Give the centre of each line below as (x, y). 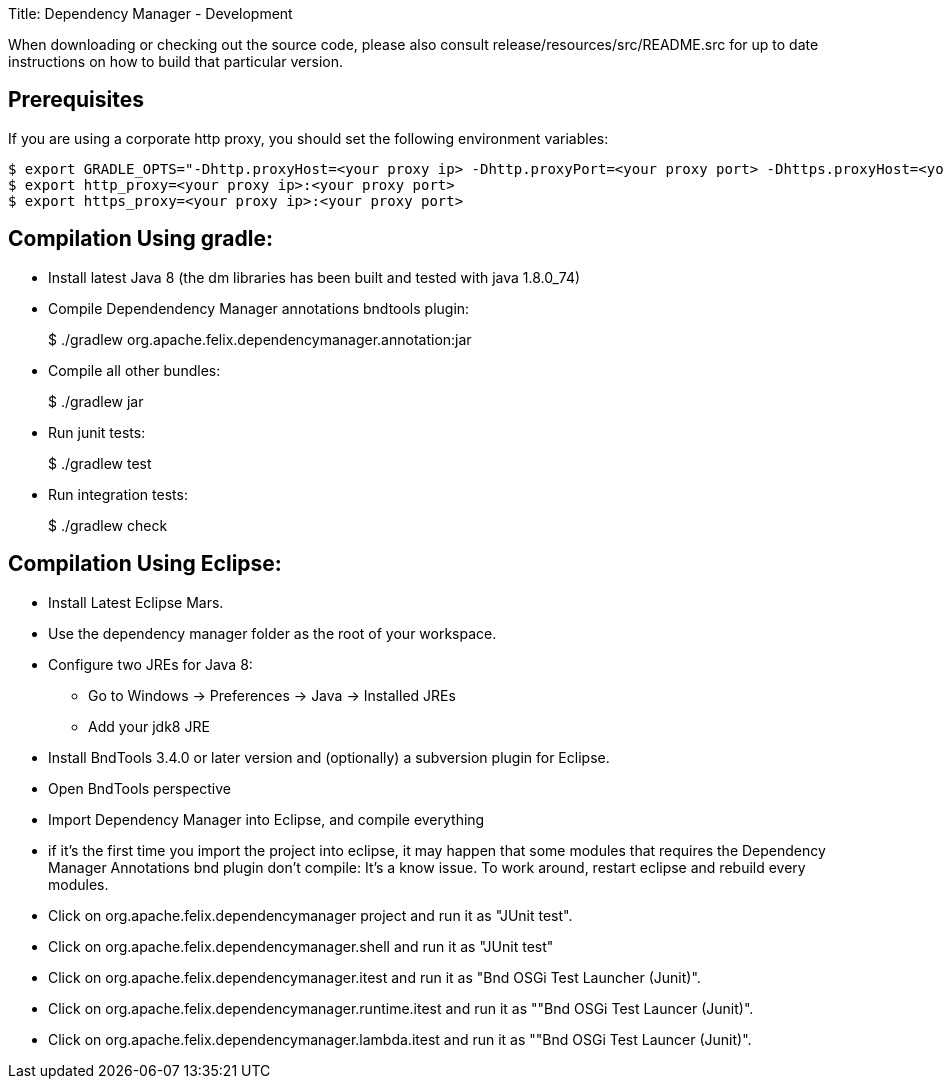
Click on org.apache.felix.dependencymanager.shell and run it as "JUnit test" (301, 946)
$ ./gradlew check (108, 525)
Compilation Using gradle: (141, 239)
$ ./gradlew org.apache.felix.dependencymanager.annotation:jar (260, 339)
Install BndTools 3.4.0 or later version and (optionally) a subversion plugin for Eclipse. (329, 757)
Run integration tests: (118, 494)
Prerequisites (76, 100)
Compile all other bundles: (134, 370)
